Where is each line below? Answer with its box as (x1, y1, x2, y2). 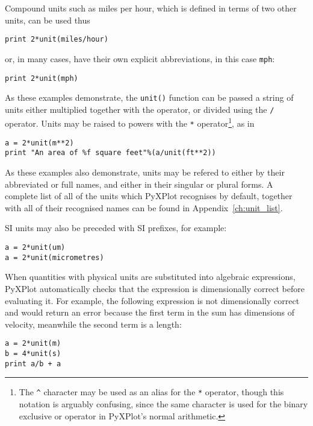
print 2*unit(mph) (5, 74, 78, 83)
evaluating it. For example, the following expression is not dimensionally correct (5, 294, 300, 307)
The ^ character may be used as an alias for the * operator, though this (19, 386, 284, 398)
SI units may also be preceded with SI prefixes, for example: (5, 221, 227, 234)
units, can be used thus (5, 13, 90, 26)
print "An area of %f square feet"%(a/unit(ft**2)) (5, 148, 216, 157)
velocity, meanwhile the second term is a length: (5, 317, 182, 330)
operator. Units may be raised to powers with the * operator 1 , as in (5, 115, 255, 130)
